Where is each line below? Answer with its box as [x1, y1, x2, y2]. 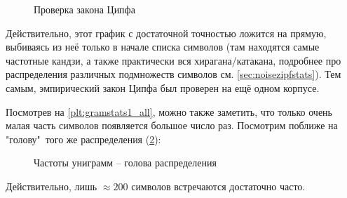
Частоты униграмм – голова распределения [34, 155, 217, 170]
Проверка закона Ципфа [34, 2, 135, 16]
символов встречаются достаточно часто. [131, 178, 306, 193]
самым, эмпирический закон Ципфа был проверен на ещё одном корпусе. [6, 80, 320, 95]
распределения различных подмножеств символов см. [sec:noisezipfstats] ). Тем [6, 67, 341, 81]
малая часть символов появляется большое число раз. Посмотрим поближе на [6, 118, 338, 133]
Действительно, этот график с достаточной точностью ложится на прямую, [6, 25, 327, 40]
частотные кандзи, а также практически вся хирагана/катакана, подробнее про [6, 53, 341, 67]
